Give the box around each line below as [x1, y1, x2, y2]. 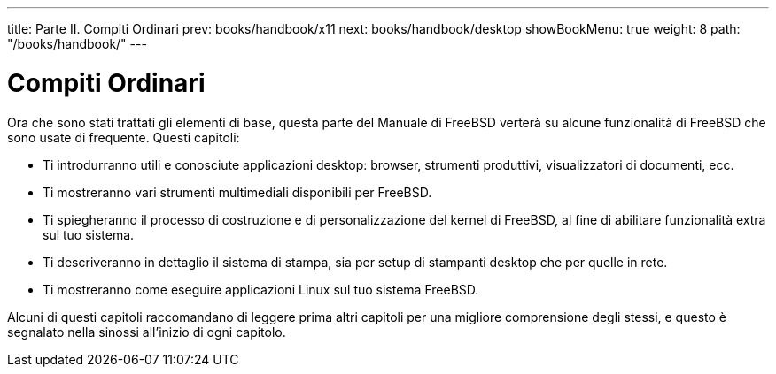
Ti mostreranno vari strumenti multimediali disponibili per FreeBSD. [43, 184, 432, 200]
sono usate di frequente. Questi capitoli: [7, 129, 240, 145]
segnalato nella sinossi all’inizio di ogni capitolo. [7, 324, 286, 340]
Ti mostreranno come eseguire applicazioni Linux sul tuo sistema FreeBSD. [43, 281, 479, 297]
